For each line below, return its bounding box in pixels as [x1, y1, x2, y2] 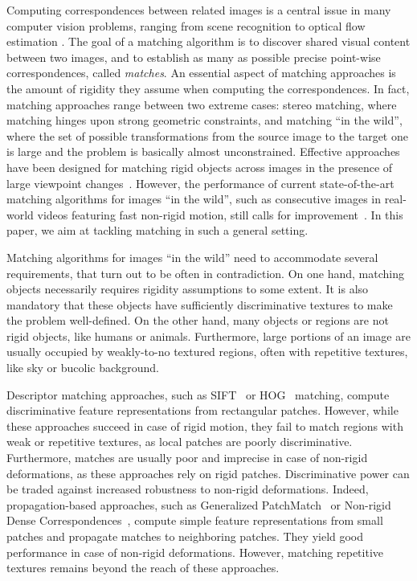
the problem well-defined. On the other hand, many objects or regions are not [6, 312, 389, 329]
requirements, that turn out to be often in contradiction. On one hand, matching [6, 264, 404, 281]
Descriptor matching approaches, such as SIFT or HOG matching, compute [6, 386, 390, 403]
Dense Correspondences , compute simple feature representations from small [6, 512, 383, 529]
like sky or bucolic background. [6, 359, 159, 376]
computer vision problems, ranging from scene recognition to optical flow [6, 17, 366, 34]
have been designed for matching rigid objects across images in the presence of [6, 158, 393, 175]
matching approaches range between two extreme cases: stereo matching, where [6, 96, 397, 113]
